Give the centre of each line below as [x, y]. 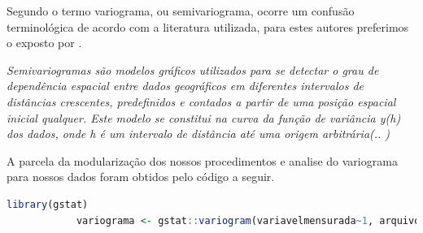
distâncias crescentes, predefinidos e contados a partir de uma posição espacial [201, 101]
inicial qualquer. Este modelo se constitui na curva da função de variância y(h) [204, 117]
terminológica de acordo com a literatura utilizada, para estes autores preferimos [208, 26]
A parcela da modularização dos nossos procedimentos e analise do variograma [202, 160]
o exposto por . [44, 43]
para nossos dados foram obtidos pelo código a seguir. [141, 177]
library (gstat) [48, 204]
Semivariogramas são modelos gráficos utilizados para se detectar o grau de [193, 69]
